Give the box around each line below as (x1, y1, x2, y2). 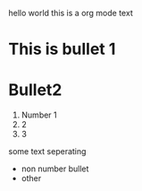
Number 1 (21, 109, 57, 120)
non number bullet (21, 163, 89, 174)
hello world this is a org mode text (8, 8, 133, 18)
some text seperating (8, 146, 87, 157)
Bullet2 (8, 80, 63, 100)
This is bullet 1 (8, 39, 116, 59)
